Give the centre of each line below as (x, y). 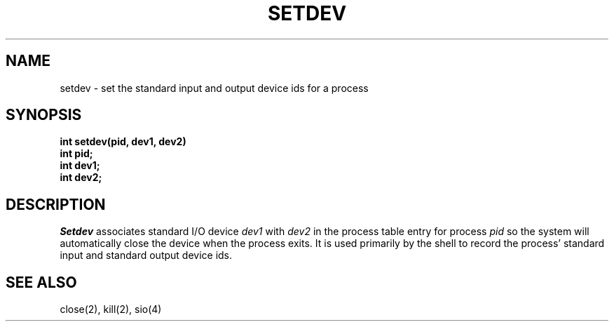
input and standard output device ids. (146, 255)
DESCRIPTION (56, 204)
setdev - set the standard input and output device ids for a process (214, 88)
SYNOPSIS (44, 115)
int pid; (76, 154)
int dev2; (81, 178)
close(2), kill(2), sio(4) (111, 309)
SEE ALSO (41, 282)
